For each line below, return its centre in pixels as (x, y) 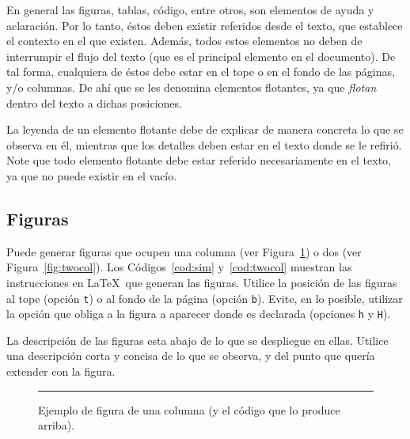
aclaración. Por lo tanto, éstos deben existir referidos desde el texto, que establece (205, 25)
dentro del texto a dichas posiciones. (94, 102)
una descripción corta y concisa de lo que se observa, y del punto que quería (191, 356)
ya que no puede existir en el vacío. (92, 175)
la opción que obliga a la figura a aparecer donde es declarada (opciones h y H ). (199, 314)
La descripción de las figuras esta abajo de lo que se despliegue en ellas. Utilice (197, 340)
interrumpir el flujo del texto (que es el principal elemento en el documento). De (201, 56)
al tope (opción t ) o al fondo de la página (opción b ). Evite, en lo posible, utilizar (205, 298)
